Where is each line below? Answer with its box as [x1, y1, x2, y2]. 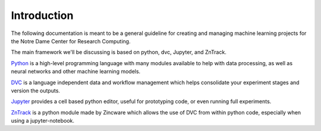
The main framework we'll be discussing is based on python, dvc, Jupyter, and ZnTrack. [11, 49, 227, 56]
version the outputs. [11, 87, 61, 94]
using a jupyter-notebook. [11, 117, 74, 124]
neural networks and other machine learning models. [11, 68, 141, 75]
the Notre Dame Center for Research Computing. [11, 37, 131, 44]
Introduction [11, 9, 74, 22]
